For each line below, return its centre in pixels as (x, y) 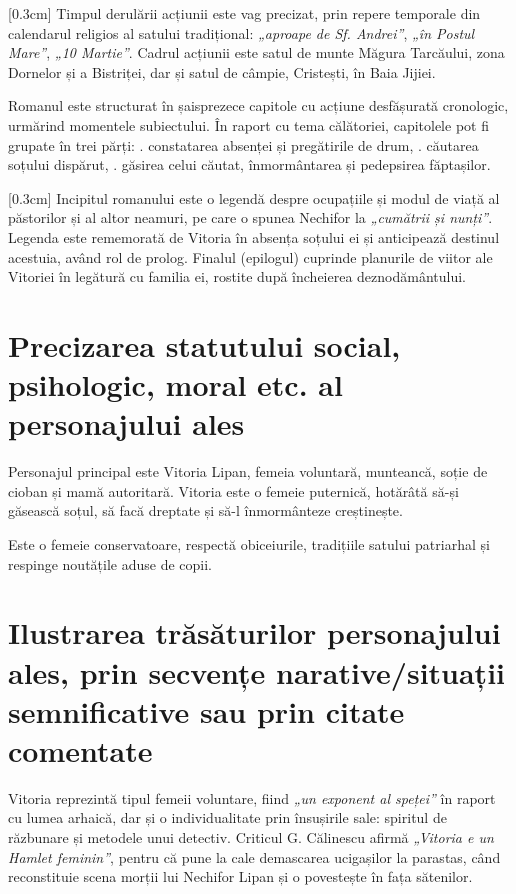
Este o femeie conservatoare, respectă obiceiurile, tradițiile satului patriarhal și (249, 544)
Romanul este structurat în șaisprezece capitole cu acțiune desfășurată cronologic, (258, 105)
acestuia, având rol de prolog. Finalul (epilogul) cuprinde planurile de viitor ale (250, 256)
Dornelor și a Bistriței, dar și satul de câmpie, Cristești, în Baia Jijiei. (222, 71)
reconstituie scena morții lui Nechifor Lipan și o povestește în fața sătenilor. (240, 876)
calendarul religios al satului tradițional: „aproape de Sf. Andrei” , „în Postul (241, 32)
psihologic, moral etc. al (175, 384)
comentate (80, 749)
